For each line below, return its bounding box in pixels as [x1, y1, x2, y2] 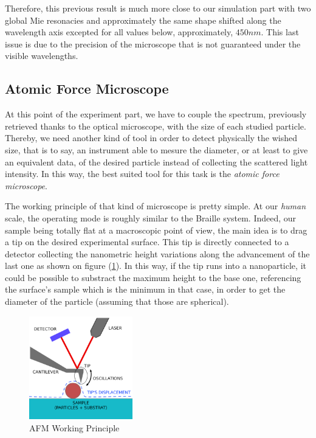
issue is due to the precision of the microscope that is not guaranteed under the [5, 37, 301, 50]
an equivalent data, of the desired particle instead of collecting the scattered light [5, 155, 308, 168]
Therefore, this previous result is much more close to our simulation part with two [5, 2, 311, 14]
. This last [261, 26, 299, 38]
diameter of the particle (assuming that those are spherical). [5, 295, 229, 308]
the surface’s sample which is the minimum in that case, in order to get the [5, 283, 286, 296]
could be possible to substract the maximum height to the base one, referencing [5, 271, 301, 283]
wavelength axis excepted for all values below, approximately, [5, 26, 233, 38]
